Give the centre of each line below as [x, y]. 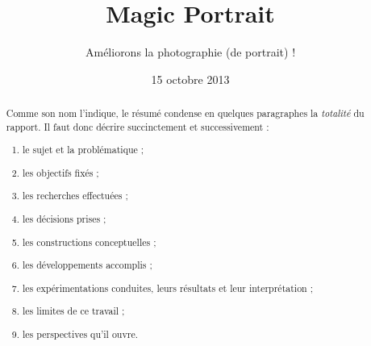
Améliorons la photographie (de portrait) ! [190, 52]
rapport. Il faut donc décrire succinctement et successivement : [138, 126]
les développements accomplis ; [88, 265]
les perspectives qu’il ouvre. [80, 333]
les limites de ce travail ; [74, 311]
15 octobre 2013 [190, 79]
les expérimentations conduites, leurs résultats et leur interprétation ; [168, 288]
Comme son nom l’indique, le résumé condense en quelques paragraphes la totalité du [185, 113]
